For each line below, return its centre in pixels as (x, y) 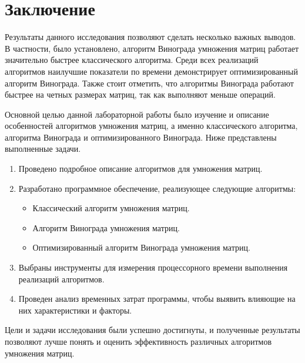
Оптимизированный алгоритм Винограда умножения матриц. (141, 247)
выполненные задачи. (43, 149)
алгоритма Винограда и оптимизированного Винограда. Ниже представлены (141, 137)
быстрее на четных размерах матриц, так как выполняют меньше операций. (140, 94)
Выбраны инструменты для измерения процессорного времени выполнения (153, 267)
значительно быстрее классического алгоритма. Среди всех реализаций (132, 60)
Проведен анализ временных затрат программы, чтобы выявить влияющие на (157, 299)
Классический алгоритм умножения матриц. (111, 208)
